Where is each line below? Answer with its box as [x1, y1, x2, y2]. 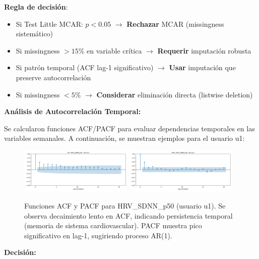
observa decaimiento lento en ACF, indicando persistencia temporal [24, 210, 233, 221]
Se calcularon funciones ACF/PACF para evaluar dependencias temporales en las [4, 123, 255, 133]
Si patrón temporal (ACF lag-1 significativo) [16, 62, 154, 73]
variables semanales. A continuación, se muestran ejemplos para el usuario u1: [4, 133, 245, 143]
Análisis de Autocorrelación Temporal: [4, 106, 141, 117]
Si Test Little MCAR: [16, 18, 83, 29]
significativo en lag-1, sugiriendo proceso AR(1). [24, 230, 172, 240]
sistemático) [16, 28, 53, 39]
